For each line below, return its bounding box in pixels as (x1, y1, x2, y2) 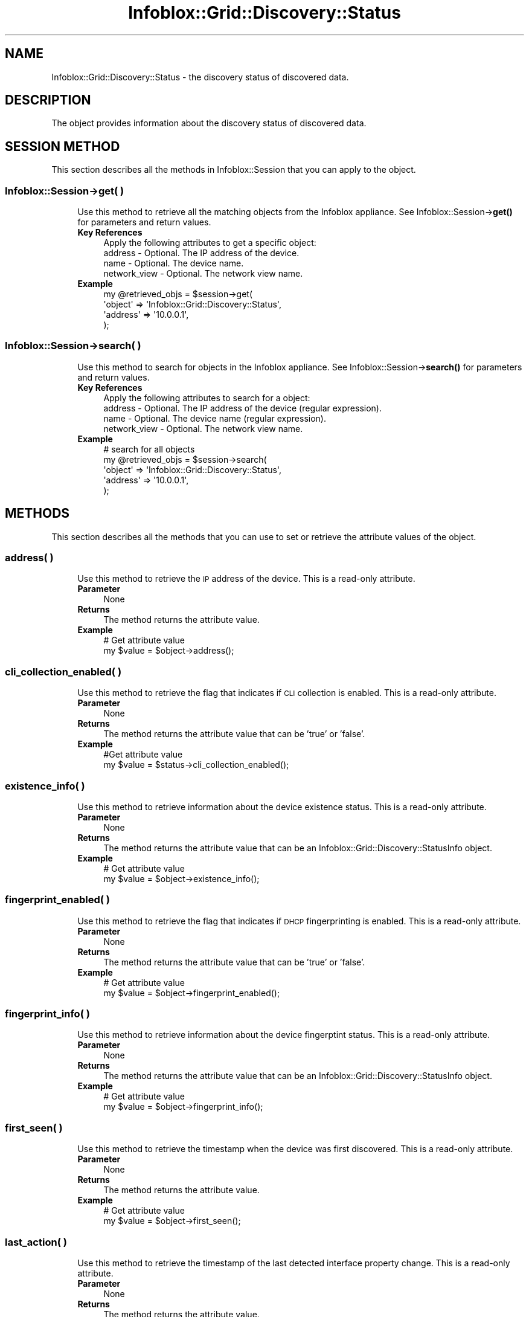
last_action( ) (5, 1235, 67, 1248)
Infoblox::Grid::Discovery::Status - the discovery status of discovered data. (51, 71, 349, 82)
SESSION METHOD (5, 138, 120, 154)
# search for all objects (103, 443, 195, 454)
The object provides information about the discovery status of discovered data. (51, 118, 367, 129)
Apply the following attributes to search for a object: (103, 392, 310, 403)
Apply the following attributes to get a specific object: (103, 237, 316, 248)
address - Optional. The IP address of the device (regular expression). (103, 402, 382, 413)
